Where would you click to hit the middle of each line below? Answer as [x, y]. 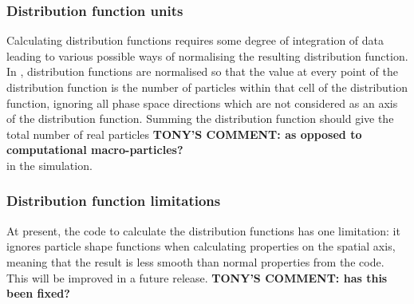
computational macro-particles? [95, 150]
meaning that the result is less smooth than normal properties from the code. [195, 261]
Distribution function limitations [114, 201]
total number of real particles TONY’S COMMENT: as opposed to [184, 134]
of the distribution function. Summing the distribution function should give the [200, 118]
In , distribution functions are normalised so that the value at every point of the [202, 71]
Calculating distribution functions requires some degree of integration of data [195, 40]
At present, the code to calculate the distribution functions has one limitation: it [203, 230]
